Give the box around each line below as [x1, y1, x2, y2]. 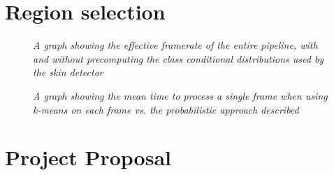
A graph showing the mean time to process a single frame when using [33, 88, 328, 102]
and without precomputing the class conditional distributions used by [33, 51, 324, 66]
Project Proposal [5, 143, 171, 172]
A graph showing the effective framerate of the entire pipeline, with [33, 38, 318, 52]
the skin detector [33, 65, 103, 79]
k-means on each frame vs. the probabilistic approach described [33, 102, 299, 116]
